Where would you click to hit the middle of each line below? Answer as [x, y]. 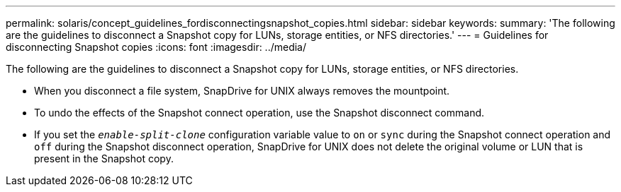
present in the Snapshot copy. [104, 158]
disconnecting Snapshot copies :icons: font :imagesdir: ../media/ [156, 47]
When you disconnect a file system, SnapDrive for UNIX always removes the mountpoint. [242, 91]
